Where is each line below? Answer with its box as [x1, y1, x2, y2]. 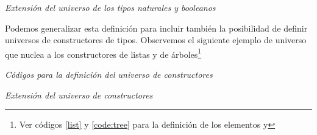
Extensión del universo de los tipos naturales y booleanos [5, 1, 216, 13]
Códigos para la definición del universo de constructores [5, 68, 213, 81]
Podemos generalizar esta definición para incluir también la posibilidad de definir [5, 21, 308, 34]
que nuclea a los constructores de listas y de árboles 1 [5, 46, 202, 60]
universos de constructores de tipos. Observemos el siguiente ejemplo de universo [5, 33, 307, 46]
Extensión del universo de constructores [5, 88, 153, 101]
